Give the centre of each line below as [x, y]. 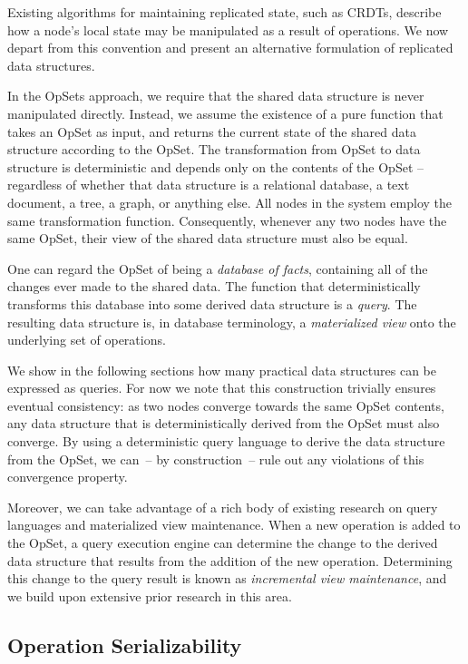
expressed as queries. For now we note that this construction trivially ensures [222, 388]
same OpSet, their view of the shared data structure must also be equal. [208, 238]
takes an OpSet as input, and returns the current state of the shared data [212, 131]
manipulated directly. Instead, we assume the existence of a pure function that [225, 113]
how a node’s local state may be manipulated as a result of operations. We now [228, 29]
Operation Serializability [125, 644]
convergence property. [68, 477]
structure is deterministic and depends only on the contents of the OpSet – [216, 166]
